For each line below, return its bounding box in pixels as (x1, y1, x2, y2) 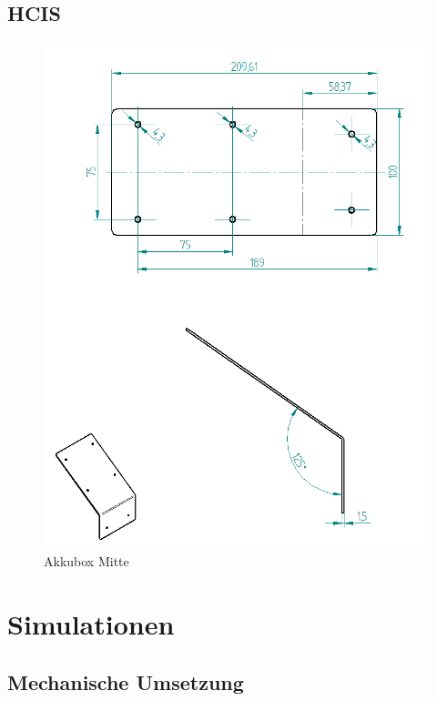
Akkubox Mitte (44, 552, 129, 571)
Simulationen (7, 605, 175, 643)
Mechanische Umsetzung (7, 667, 244, 696)
